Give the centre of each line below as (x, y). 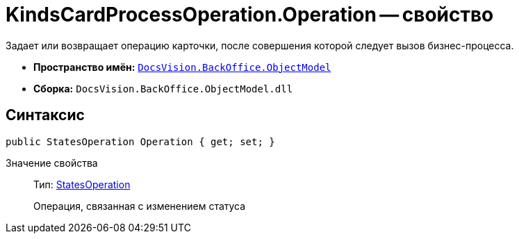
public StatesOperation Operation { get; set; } (140, 141)
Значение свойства (52, 163)
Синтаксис (45, 115)
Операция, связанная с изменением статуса (140, 206)
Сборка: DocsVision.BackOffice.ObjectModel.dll (163, 88)
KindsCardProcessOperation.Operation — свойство (250, 15)
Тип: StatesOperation (82, 184)
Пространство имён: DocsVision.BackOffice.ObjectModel (182, 67)
